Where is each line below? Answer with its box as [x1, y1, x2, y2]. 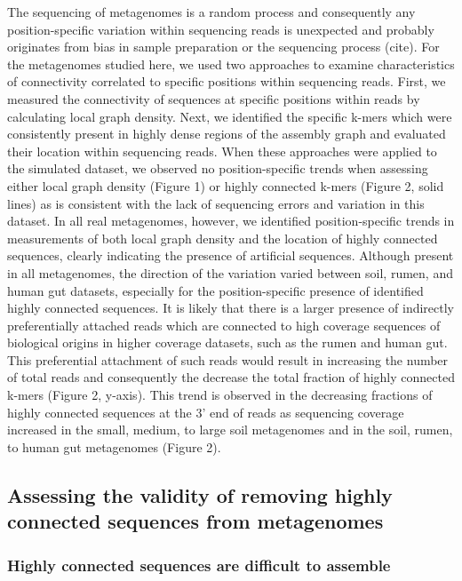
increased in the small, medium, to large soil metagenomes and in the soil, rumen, [7, 420, 453, 439]
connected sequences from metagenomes [7, 507, 384, 535]
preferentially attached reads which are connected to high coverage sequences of [7, 315, 441, 334]
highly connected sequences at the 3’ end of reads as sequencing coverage [7, 402, 404, 421]
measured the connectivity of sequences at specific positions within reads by [7, 89, 420, 107]
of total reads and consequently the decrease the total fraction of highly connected [7, 368, 455, 386]
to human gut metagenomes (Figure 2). [7, 437, 221, 456]
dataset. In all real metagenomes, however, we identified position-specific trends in [7, 211, 455, 230]
